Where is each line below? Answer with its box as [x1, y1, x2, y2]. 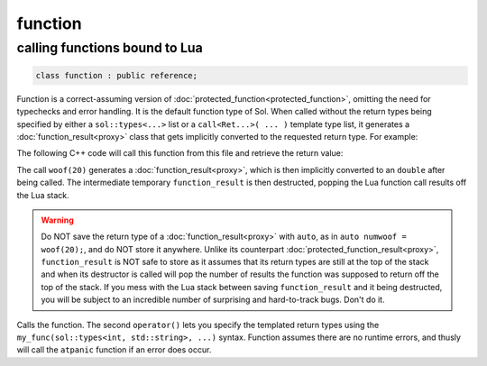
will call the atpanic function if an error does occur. [16, 344, 212, 355]
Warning [41, 215, 74, 225]
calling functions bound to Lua [16, 40, 203, 56]
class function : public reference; [35, 70, 198, 80]
